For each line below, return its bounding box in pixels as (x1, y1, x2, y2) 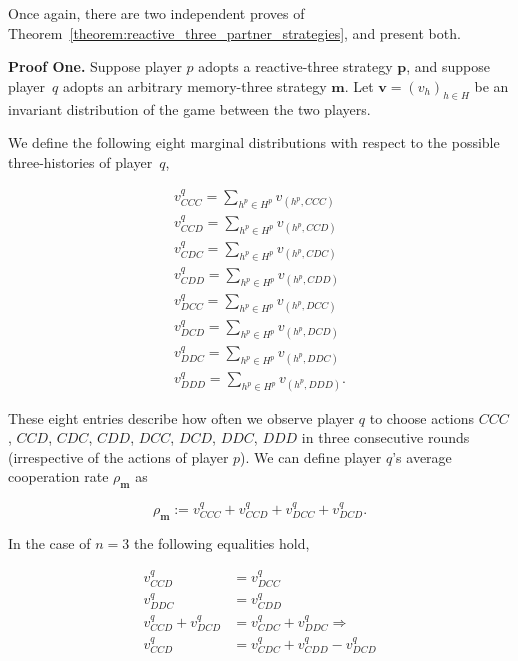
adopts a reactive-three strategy (198, 56, 393, 77)
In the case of (8, 532, 91, 553)
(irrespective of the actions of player (8, 446, 229, 467)
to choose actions (369, 407, 475, 428)
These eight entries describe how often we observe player (8, 407, 355, 428)
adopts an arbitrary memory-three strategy (62, 75, 327, 96)
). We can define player (240, 446, 382, 467)
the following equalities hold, (133, 532, 310, 553)
